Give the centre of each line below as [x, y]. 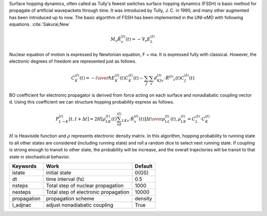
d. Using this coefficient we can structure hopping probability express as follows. [92, 102]
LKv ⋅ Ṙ [128, 119]
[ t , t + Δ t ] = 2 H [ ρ [87, 119]
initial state [59, 173]
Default [144, 166]
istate [19, 173]
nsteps [20, 185]
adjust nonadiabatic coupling [80, 205]
